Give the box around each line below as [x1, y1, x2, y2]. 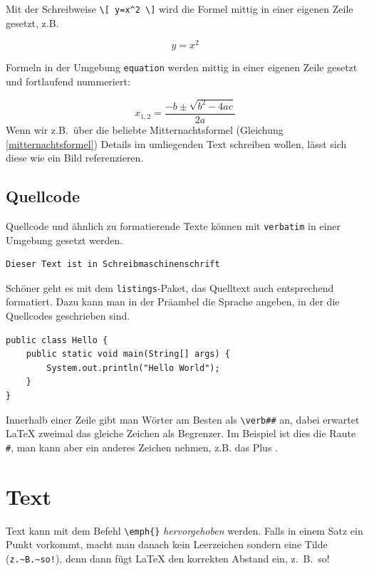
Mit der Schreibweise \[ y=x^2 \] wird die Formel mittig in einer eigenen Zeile [6, 1, 353, 16]
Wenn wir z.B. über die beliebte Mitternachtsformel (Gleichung [6, 122, 284, 137]
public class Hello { [6, 335, 108, 345]
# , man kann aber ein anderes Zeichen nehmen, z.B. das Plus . [6, 439, 278, 454]
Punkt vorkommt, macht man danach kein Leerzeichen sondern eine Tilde [6, 537, 328, 552]
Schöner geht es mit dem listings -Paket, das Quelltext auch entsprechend [6, 280, 334, 295]
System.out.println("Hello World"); [46, 362, 220, 373]
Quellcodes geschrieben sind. [6, 308, 130, 323]
